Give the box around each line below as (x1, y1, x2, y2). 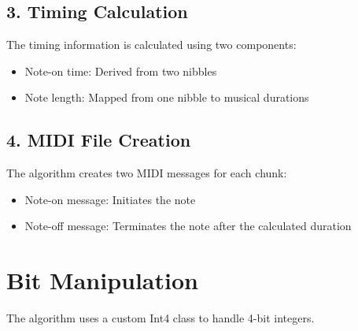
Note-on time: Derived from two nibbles (24, 62, 217, 79)
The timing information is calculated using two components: (6, 36, 297, 53)
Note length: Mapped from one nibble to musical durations (24, 89, 309, 106)
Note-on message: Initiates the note (24, 191, 196, 207)
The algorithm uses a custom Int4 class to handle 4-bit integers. (6, 310, 315, 326)
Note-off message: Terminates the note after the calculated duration (24, 218, 352, 234)
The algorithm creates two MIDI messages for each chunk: (6, 165, 287, 181)
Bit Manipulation (6, 264, 198, 296)
